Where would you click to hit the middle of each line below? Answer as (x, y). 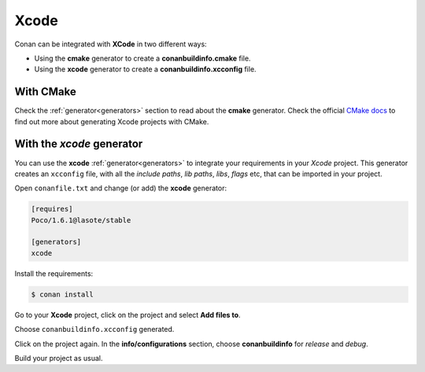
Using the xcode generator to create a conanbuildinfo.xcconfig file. (145, 69)
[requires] (52, 209)
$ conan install (63, 294)
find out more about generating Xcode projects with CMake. (112, 121)
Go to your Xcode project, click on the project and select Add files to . (128, 315)
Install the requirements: (54, 273)
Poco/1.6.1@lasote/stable (81, 220)
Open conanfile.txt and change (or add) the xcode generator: (121, 188)
